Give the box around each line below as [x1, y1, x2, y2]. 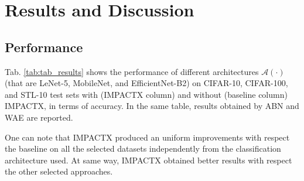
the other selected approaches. [5, 165, 113, 177]
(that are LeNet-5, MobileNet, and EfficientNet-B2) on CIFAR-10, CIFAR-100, [5, 77, 288, 89]
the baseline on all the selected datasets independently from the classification [5, 142, 281, 155]
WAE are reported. [5, 111, 73, 123]
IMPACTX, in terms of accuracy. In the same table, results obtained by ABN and [5, 100, 299, 112]
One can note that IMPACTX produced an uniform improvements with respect [5, 131, 290, 143]
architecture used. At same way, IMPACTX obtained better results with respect [5, 153, 292, 166]
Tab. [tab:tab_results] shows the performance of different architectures [5, 65, 259, 77]
